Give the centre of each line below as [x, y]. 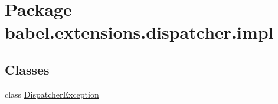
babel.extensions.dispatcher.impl [139, 32]
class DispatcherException [52, 94]
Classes [27, 69]
